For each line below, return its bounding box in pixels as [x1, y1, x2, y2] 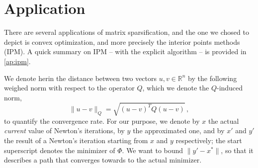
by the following [188, 73, 237, 83]
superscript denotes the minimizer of [4, 145, 115, 155]
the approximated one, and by [133, 125, 225, 136]
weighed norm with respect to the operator [4, 83, 135, 93]
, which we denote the [142, 83, 209, 93]
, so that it [221, 145, 254, 155]
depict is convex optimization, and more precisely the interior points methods [4, 36, 240, 47]
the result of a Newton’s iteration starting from [4, 135, 148, 146]
